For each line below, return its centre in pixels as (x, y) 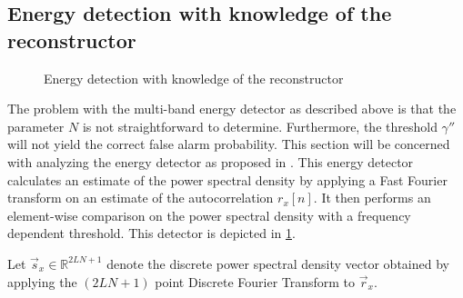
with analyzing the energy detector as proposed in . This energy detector (211, 161)
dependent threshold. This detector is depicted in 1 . (151, 233)
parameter (36, 126)
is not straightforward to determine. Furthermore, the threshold (260, 126)
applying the (42, 281)
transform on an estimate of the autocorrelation (141, 198)
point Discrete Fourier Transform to (255, 281)
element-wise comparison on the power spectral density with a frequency (209, 215)
